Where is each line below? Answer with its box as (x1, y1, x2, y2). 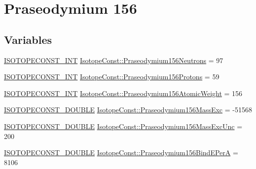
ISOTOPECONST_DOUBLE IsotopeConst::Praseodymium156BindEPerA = (4, 147, 238, 158)
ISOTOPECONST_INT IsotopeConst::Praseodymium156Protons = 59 (4, 71, 219, 82)
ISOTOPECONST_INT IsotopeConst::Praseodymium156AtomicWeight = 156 (4, 88, 243, 98)
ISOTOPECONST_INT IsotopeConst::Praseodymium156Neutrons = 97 (4, 55, 223, 65)
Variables (4, 32, 52, 47)
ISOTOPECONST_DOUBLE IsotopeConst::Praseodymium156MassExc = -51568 (4, 104, 252, 115)
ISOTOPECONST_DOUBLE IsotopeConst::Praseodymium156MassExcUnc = (4, 121, 243, 131)
